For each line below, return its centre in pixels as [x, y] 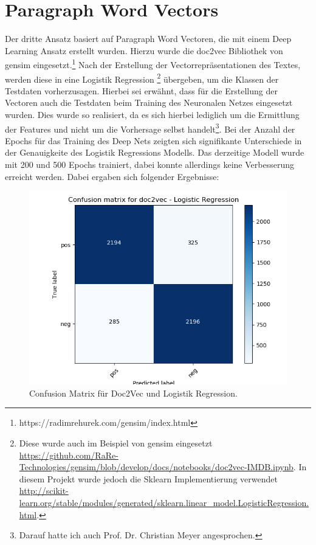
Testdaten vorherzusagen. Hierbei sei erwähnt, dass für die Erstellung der [141, 90]
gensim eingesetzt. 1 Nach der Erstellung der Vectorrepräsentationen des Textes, [153, 64]
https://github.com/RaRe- [69, 455]
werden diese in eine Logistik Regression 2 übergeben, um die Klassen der [142, 78]
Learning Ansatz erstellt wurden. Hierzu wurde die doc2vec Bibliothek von [144, 50]
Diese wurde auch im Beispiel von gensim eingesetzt [116, 443]
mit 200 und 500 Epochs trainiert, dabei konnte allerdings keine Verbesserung [149, 165]
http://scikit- [44, 491]
